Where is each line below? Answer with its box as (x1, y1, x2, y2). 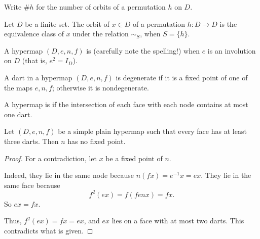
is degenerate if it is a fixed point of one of (116, 72, 248, 82)
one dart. (4, 109, 32, 119)
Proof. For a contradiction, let (4, 153, 97, 163)
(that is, (22, 55, 47, 66)
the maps (4, 82, 33, 92)
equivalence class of (4, 28, 64, 39)
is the (219, 18, 237, 29)
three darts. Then (4, 135, 59, 146)
